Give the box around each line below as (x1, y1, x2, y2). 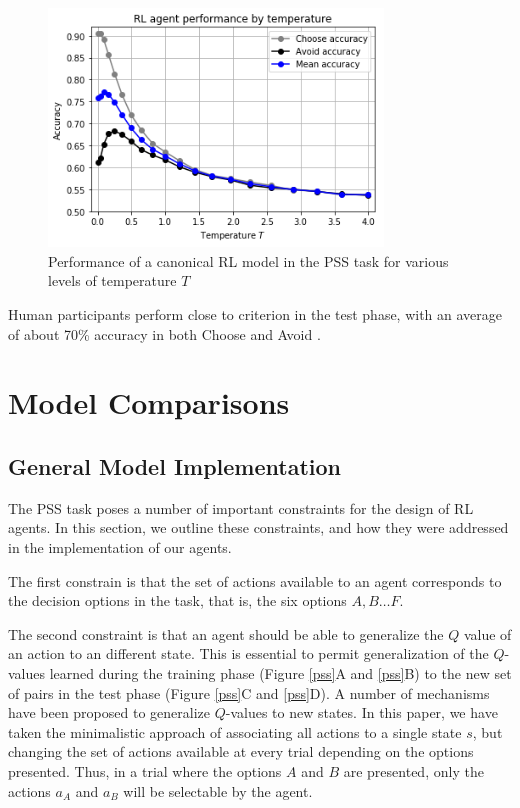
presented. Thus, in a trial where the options (8, 760, 282, 781)
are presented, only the (343, 760, 484, 781)
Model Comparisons (8, 382, 290, 423)
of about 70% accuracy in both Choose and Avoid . (8, 323, 321, 344)
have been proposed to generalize (8, 702, 210, 723)
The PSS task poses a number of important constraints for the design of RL (8, 497, 474, 518)
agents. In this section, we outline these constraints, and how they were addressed (8, 517, 509, 538)
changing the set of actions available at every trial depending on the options (8, 741, 474, 762)
